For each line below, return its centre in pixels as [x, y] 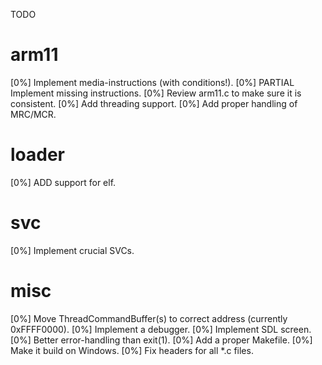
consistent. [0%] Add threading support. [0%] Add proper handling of [154, 103]
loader [38, 155]
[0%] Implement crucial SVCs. [72, 250]
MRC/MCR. [33, 114]
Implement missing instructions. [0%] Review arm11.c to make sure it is [156, 93]
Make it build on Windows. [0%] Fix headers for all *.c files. [132, 350]
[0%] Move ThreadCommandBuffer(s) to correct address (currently [149, 318]
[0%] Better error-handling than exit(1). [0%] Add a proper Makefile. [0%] [161, 340]
